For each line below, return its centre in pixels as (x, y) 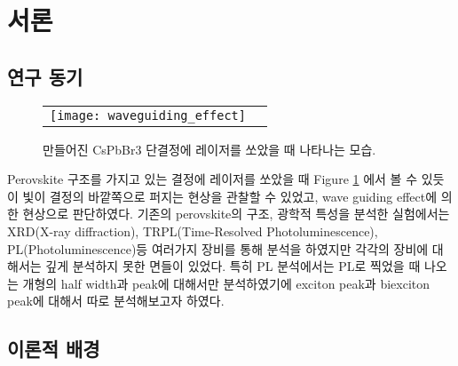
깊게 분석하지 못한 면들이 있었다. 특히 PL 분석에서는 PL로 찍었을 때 (233, 266)
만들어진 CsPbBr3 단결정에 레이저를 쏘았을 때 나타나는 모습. (209, 149)
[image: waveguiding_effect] (148, 115)
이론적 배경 (54, 349)
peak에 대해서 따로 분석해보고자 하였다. (116, 301)
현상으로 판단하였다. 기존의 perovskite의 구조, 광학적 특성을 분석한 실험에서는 (236, 214)
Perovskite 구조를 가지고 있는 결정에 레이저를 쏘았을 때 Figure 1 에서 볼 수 (213, 179)
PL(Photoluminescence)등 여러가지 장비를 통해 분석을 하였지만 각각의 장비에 (218, 248)
